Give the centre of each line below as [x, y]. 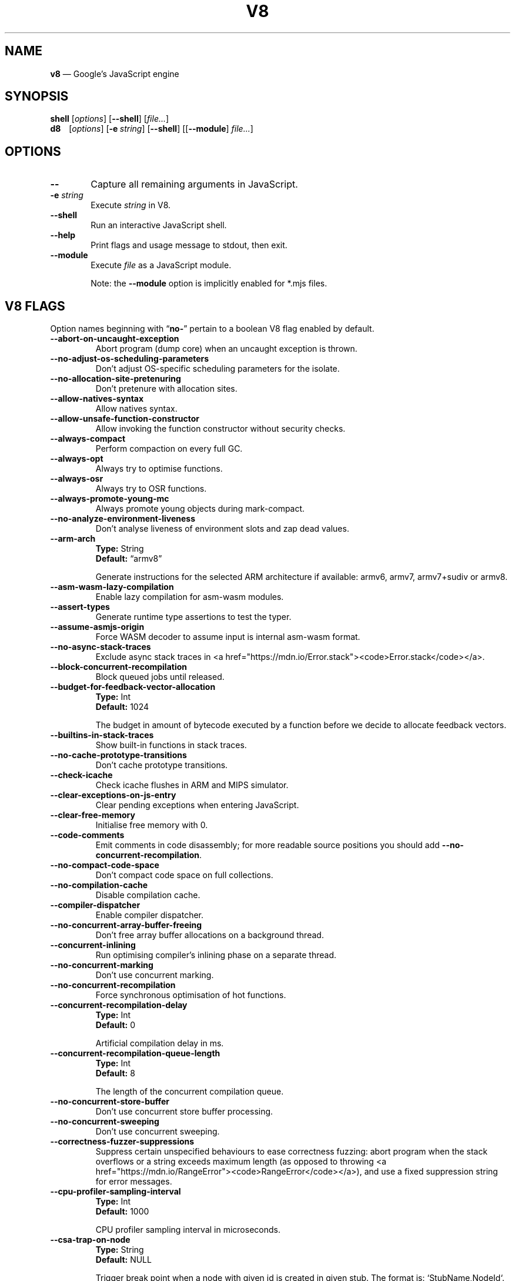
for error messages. [134, 1182]
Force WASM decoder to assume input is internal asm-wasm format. [228, 637]
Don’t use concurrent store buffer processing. [184, 1112]
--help [63, 235]
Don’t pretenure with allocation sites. [166, 389]
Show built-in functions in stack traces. [171, 745]
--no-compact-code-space [105, 865]
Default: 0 [115, 1025]
